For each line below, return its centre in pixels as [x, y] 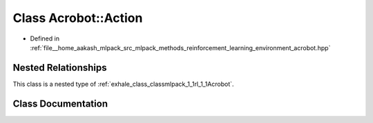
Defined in [45, 38]
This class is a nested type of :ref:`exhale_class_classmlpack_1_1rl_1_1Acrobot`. [123, 84]
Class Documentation [60, 103]
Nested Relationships [60, 68]
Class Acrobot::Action [78, 18]
